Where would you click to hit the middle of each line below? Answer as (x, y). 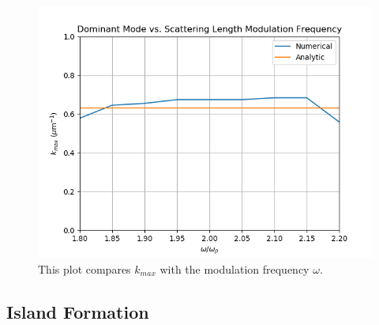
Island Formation (78, 311)
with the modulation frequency (235, 268)
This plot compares (84, 268)
